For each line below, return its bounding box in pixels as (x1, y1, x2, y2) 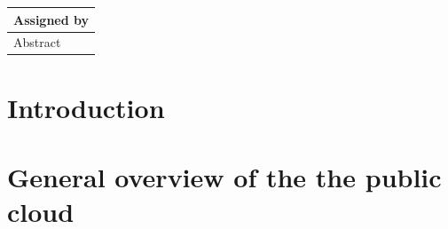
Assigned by (13, 10, 90, 28)
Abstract (13, 33, 61, 51)
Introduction (7, 89, 165, 125)
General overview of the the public (7, 159, 442, 194)
